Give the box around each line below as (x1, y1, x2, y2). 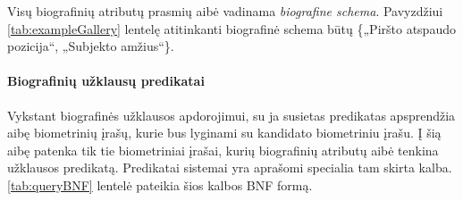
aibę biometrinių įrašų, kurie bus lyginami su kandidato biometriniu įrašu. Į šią (7, 123, 442, 142)
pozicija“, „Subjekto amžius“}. (7, 37, 174, 55)
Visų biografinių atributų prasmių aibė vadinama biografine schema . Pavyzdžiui (7, 2, 443, 20)
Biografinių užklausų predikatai (7, 71, 205, 90)
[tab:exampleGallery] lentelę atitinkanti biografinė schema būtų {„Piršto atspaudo (7, 19, 456, 38)
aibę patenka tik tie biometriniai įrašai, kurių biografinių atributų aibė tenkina (7, 140, 439, 159)
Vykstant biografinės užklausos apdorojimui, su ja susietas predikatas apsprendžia (7, 105, 456, 124)
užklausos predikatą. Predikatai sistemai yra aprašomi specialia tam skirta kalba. (7, 158, 452, 177)
